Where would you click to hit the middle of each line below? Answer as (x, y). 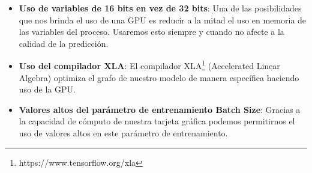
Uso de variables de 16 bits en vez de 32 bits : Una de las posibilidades (160, 8)
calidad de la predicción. (64, 43)
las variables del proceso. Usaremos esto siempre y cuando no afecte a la (151, 32)
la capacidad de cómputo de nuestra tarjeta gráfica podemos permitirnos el (157, 121)
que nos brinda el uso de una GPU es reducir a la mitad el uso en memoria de (163, 20)
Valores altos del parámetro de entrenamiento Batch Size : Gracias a (160, 109)
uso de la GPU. (47, 89)
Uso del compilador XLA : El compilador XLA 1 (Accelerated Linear (149, 65)
